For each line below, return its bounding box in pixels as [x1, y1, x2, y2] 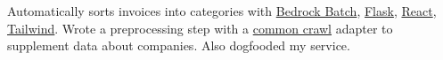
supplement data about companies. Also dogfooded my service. [7, 36, 350, 55]
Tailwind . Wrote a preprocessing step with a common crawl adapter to [7, 19, 393, 37]
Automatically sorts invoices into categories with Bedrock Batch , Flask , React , [7, 2, 437, 19]
